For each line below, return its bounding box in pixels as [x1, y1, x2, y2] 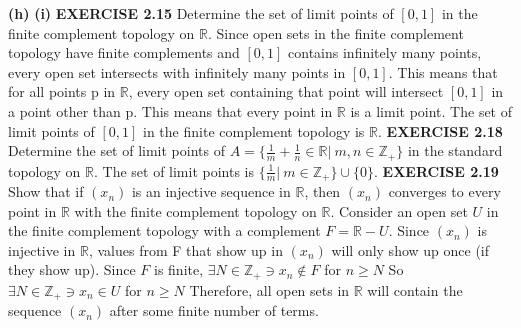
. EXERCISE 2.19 [374, 160, 499, 181]
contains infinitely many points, [288, 42, 482, 63]
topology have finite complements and [8, 42, 240, 63]
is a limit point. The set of [350, 100, 513, 121]
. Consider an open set [330, 200, 468, 221]
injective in [8, 239, 76, 260]
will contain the [367, 279, 463, 300]
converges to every [388, 181, 501, 202]
